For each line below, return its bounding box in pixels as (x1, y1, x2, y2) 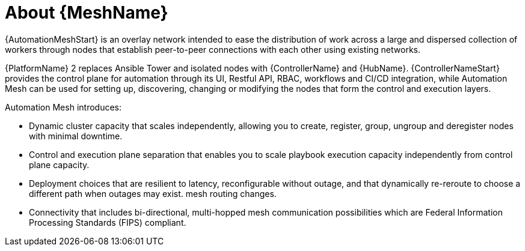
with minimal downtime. (29, 130, 123, 141)
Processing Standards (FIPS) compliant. (29, 217, 186, 228)
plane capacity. (29, 159, 90, 170)
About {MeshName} (5, 2, 168, 23)
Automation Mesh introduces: (5, 101, 121, 112)
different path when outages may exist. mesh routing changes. (29, 188, 277, 199)
